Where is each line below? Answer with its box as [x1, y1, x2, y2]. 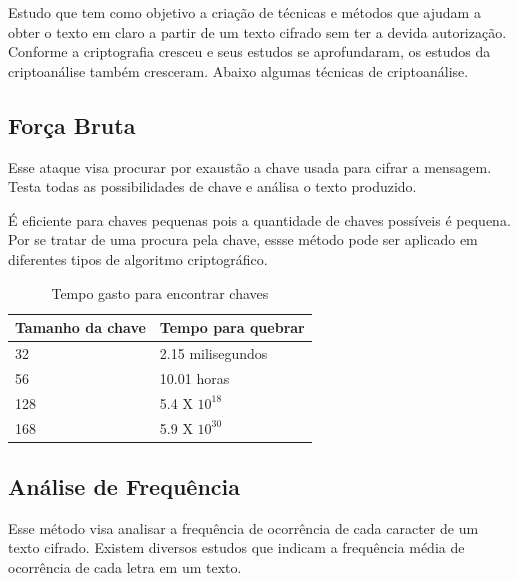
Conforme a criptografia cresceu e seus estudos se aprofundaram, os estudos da [8, 41, 491, 62]
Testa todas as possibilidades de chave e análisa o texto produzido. [8, 176, 417, 197]
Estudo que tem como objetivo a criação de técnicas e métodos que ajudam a [8, 2, 481, 22]
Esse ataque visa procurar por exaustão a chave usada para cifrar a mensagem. [8, 156, 492, 177]
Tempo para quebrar [159, 317, 305, 338]
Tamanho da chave [15, 317, 146, 338]
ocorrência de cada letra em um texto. [8, 557, 242, 577]
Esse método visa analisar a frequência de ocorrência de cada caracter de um [8, 517, 479, 538]
